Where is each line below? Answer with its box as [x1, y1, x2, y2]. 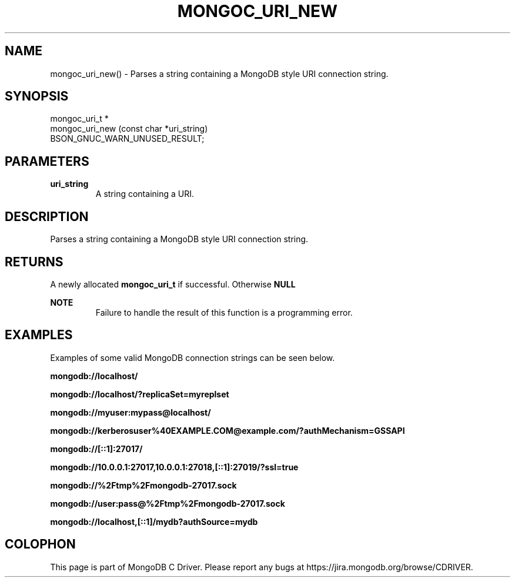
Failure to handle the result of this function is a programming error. [95, 307, 353, 317]
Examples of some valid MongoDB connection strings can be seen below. [50, 352, 335, 363]
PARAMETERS [5, 153, 89, 169]
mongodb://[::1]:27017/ [50, 443, 143, 454]
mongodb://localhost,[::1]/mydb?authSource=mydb [50, 516, 258, 527]
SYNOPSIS [5, 89, 69, 104]
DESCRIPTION [5, 209, 89, 224]
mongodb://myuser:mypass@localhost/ [50, 407, 211, 417]
